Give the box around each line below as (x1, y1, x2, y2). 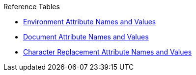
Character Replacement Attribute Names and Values (23, 48, 192, 56)
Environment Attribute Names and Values (23, 18, 156, 26)
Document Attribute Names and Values (23, 33, 149, 41)
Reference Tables (3, 2, 60, 11)
